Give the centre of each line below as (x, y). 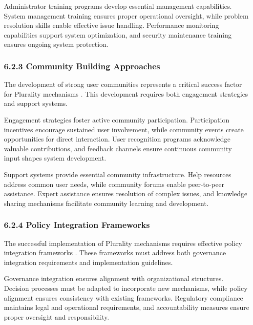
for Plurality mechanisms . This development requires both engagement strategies (126, 93)
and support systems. (36, 103)
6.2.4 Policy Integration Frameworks (77, 225)
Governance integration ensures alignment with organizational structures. (114, 278)
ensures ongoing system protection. (56, 44)
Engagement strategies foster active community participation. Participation (117, 119)
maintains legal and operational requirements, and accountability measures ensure (126, 307)
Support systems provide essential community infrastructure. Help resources (118, 174)
